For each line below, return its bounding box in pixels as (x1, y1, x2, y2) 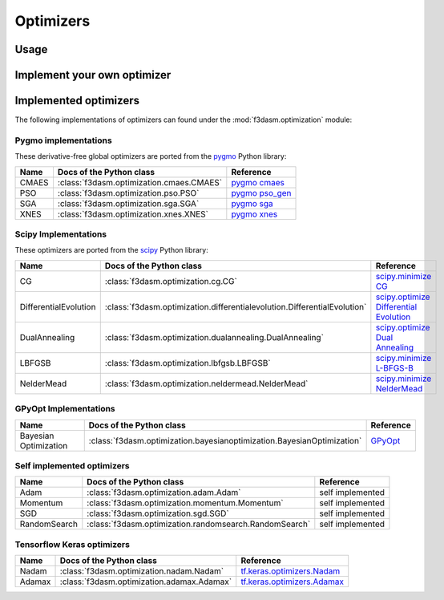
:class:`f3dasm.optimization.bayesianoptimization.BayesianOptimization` (88, 435, 362, 446)
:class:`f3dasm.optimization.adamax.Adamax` (59, 576, 232, 587)
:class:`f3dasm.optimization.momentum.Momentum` (87, 497, 284, 509)
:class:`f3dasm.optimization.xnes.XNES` (57, 209, 208, 220)
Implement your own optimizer (14, 68, 172, 82)
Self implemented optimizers (14, 460, 130, 471)
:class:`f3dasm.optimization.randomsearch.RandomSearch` (87, 518, 311, 529)
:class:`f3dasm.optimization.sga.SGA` (57, 197, 200, 209)
